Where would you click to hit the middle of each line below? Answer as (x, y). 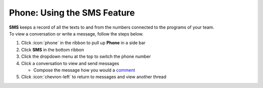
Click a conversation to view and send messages (70, 63)
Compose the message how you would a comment (84, 70)
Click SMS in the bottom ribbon (53, 50)
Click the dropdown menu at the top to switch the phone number (86, 56)
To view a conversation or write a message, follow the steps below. (76, 34)
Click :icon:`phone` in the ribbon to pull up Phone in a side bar (83, 43)
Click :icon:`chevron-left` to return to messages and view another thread (94, 77)
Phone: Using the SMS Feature (72, 13)
